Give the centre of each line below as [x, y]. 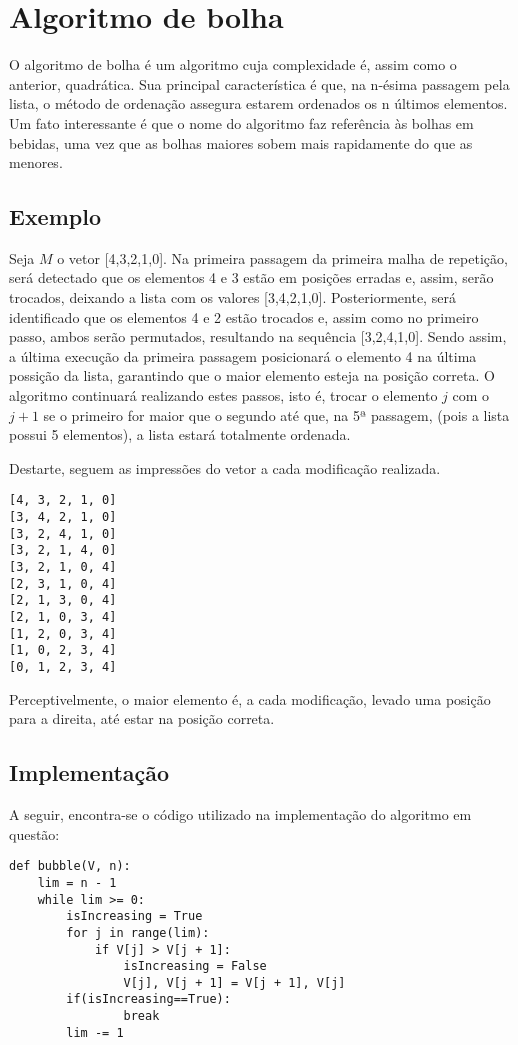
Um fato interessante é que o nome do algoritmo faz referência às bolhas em [241, 122]
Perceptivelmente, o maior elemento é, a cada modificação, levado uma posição [250, 698]
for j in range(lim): [138, 932]
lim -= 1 [95, 1032]
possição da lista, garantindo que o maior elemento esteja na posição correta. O [252, 375]
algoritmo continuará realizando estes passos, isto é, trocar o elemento [223, 395]
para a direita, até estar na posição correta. [142, 718]
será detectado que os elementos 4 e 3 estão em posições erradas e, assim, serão [251, 277]
